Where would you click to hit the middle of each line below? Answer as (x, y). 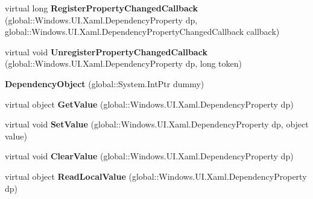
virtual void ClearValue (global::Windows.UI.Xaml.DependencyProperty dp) (149, 156)
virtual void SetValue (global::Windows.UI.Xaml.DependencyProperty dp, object (157, 124)
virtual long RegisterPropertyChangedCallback (102, 8)
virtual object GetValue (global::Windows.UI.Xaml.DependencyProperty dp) (149, 104)
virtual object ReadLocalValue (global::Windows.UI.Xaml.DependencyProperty (156, 176)
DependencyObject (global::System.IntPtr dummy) (105, 83)
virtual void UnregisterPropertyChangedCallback (106, 51)
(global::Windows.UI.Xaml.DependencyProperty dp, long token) (124, 63)
